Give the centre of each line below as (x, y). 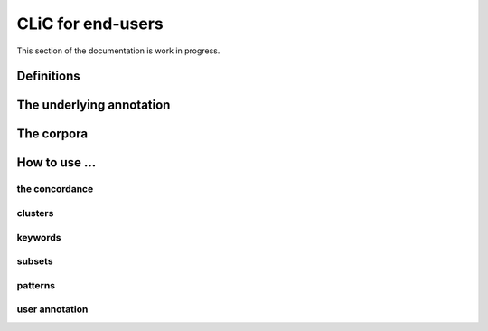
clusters (35, 213)
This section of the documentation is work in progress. (118, 51)
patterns (36, 285)
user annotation (52, 309)
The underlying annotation (94, 105)
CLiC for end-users (90, 24)
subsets (35, 261)
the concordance (55, 189)
